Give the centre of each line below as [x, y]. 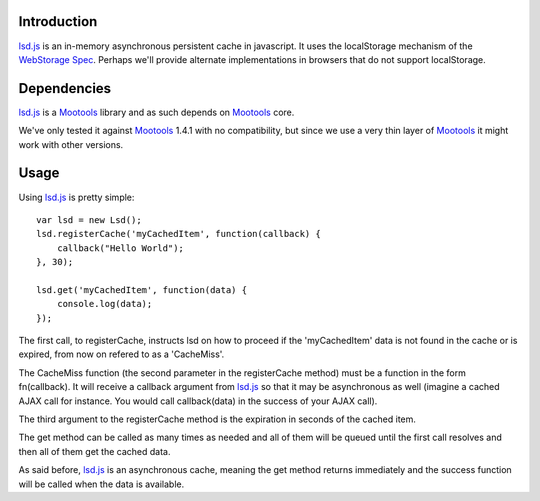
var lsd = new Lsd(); [89, 219]
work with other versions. [71, 144]
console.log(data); [104, 304]
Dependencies [65, 88]
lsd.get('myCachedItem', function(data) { [142, 289]
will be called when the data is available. [101, 484]
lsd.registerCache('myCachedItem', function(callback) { [179, 234]
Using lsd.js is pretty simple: [76, 197]
